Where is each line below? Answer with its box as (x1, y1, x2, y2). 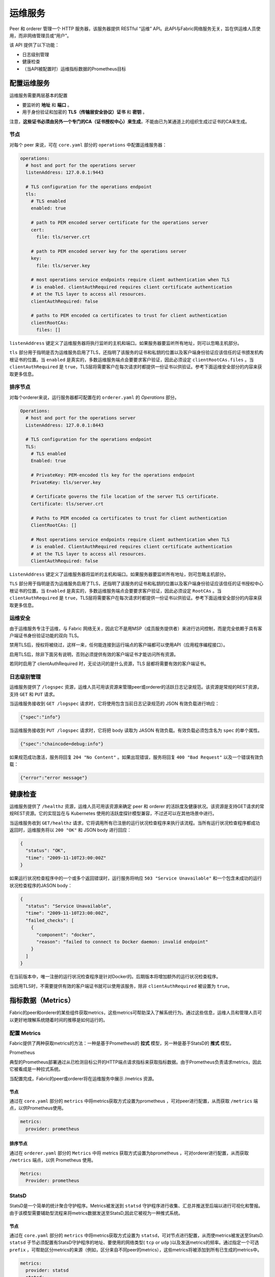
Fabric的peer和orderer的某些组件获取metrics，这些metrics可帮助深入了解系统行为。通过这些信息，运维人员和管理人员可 (9, 1009, 262, 1016)
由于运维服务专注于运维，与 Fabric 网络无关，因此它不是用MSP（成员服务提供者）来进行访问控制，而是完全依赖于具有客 (9, 625, 262, 631)
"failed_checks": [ (25, 917, 74, 923)
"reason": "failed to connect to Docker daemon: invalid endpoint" (36, 939, 208, 944)
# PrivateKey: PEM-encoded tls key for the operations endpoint (31, 472, 195, 478)
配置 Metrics (9, 1029, 41, 1036)
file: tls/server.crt (36, 234, 90, 240)
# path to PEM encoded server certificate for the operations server (31, 220, 208, 226)
